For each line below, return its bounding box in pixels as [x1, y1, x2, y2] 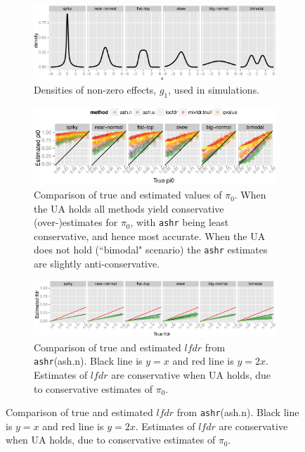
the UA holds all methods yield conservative [34, 201, 224, 215]
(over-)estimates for [34, 215, 118, 230]
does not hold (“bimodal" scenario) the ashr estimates [34, 242, 268, 257]
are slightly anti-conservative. [34, 256, 160, 271]
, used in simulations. [168, 82, 260, 97]
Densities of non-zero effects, [34, 82, 157, 97]
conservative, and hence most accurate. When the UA [34, 228, 266, 243]
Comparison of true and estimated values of [34, 187, 222, 202]
